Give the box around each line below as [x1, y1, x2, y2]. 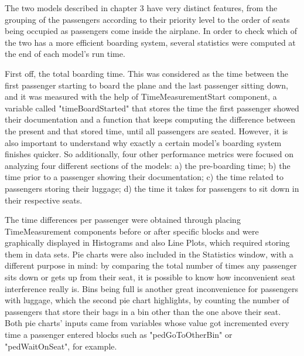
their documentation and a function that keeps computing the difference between [5, 113, 295, 126]
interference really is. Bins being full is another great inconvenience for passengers [5, 282, 299, 294]
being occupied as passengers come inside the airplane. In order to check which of [5, 25, 298, 37]
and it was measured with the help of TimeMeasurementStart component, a [5, 90, 277, 103]
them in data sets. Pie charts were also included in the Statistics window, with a [5, 247, 293, 260]
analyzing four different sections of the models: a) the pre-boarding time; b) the [5, 159, 291, 171]
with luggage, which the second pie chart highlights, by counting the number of [5, 294, 289, 306]
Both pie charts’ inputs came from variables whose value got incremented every [5, 317, 289, 329]
